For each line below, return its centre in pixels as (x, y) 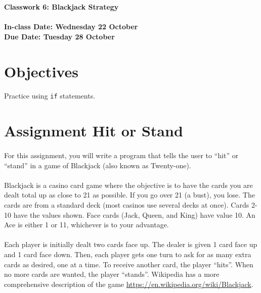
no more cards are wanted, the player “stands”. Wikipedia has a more (112, 274)
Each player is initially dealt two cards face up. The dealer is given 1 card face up (131, 244)
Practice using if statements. (50, 96)
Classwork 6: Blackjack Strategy (61, 7)
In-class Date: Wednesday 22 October (71, 27)
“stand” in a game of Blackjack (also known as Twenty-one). (98, 165)
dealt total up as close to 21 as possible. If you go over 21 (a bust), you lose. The (129, 195)
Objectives (41, 71)
